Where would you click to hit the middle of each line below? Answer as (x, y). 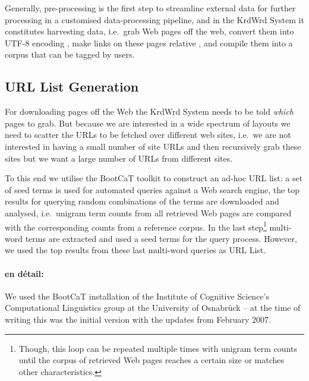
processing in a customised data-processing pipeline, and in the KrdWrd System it (154, 19)
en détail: (24, 273)
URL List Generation (72, 86)
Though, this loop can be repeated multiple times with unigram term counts (158, 348)
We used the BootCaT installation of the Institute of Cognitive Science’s (137, 296)
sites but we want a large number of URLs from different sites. (119, 158)
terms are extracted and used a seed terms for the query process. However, (161, 238)
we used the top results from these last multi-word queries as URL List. (135, 250)
